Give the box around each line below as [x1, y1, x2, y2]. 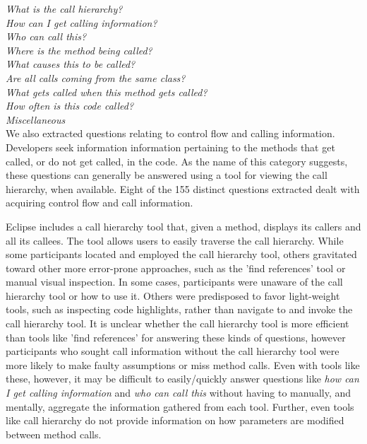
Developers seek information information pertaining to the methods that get [6, 139, 335, 154]
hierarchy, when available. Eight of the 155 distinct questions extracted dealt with [6, 181, 360, 196]
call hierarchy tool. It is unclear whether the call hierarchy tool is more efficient [6, 316, 349, 331]
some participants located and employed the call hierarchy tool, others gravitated [6, 247, 357, 262]
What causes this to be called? [6, 57, 136, 71]
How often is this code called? [6, 98, 134, 113]
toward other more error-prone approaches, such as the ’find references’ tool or [6, 260, 346, 275]
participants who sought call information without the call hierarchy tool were [6, 344, 339, 358]
